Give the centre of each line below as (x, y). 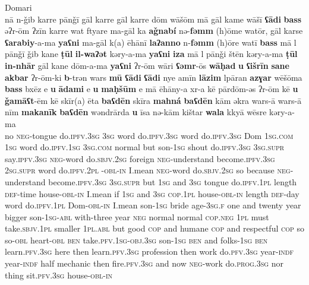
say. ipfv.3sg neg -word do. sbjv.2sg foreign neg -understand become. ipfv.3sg (140, 158)
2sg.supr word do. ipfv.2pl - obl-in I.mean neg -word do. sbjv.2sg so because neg (148, 170)
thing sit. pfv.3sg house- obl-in (59, 275)
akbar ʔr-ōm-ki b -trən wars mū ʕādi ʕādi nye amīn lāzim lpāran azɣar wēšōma (154, 77)
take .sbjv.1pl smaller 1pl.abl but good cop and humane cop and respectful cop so (154, 228)
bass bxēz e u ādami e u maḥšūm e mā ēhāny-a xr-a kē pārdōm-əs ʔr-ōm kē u (152, 89)
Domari (18, 7)
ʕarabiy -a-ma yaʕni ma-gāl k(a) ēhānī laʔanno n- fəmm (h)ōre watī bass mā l (151, 42)
